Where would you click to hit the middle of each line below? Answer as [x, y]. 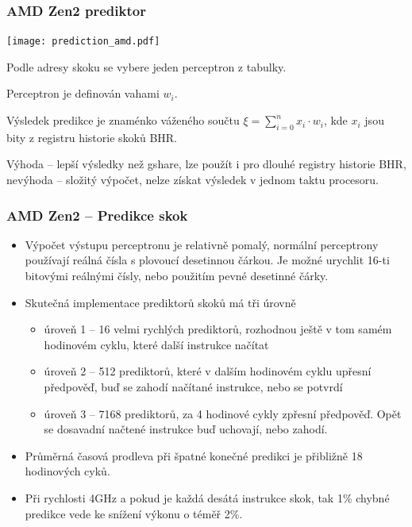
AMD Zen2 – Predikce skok [97, 215]
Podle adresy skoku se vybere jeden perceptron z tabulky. [146, 66]
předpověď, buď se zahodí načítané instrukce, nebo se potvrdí [193, 387]
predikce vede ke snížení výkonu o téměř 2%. [134, 513]
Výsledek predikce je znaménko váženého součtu [123, 120]
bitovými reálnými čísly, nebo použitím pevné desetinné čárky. [177, 276]
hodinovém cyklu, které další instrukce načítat [156, 344]
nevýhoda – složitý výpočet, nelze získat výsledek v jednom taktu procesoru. [193, 180]
